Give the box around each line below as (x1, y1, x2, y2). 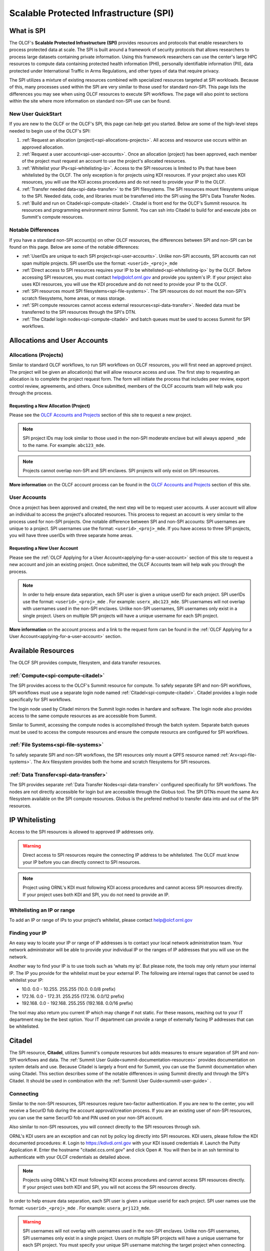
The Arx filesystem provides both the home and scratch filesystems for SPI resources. (33, 759, 211, 765)
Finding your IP (9, 929, 47, 936)
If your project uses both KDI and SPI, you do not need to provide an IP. (22, 891, 170, 898)
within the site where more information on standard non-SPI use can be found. (9, 98, 171, 104)
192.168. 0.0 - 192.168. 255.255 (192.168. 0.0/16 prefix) (21, 1000, 133, 1006)
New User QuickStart (9, 110, 62, 117)
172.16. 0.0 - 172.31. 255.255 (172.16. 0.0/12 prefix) (21, 993, 124, 999)
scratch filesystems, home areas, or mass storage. (21, 295, 126, 301)
